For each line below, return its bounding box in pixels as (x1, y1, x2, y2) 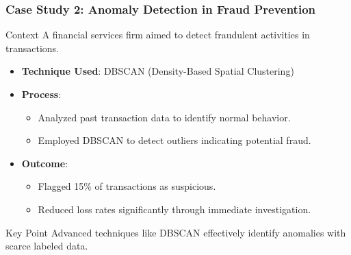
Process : (21, 87, 62, 101)
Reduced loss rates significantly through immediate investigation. (38, 202, 311, 216)
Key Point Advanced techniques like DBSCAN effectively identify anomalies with (5, 225, 346, 239)
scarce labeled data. (5, 239, 88, 253)
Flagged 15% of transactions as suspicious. (38, 179, 216, 193)
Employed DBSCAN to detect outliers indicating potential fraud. (38, 133, 311, 147)
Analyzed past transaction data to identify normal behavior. (38, 110, 291, 124)
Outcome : (21, 156, 68, 170)
